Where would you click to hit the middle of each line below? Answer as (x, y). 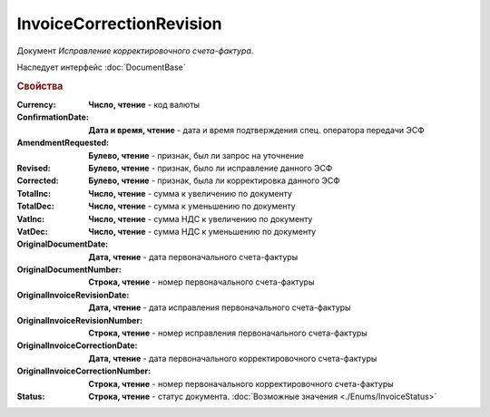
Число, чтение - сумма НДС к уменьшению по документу (202, 231)
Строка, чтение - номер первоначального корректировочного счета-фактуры (241, 383)
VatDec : (33, 231)
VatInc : (31, 218)
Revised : (34, 168)
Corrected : (38, 180)
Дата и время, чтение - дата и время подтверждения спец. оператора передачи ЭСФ (257, 130)
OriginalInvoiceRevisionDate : (73, 295)
